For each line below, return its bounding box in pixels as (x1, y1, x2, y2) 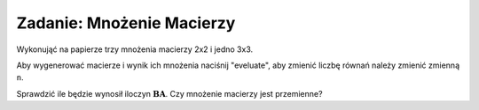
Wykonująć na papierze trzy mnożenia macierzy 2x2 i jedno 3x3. (16, 44, 254, 55)
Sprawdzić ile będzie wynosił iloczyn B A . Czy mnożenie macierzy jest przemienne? (16, 88, 323, 99)
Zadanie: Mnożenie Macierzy (16, 13, 236, 33)
